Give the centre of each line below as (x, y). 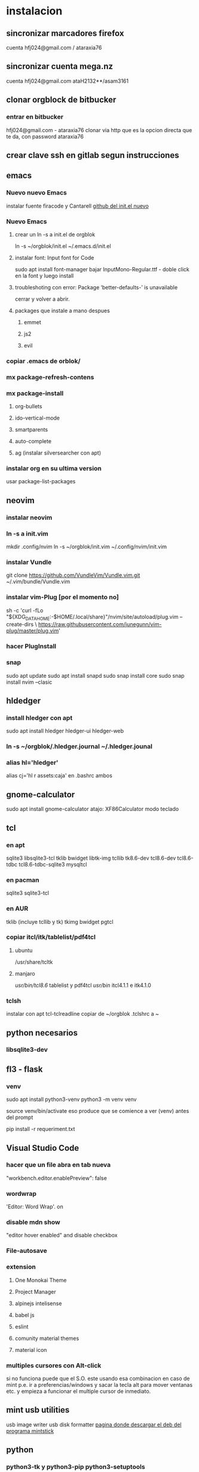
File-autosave (27, 1251)
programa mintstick (30, 1431)
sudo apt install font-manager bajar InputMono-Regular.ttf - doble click (102, 269)
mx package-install (35, 393)
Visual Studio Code (43, 1148)
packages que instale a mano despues (62, 310)
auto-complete (33, 441)
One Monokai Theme (41, 1280)
